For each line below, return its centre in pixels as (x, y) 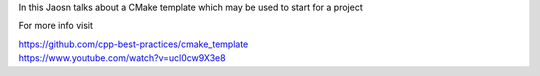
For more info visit (56, 26)
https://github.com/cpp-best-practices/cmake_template (133, 44)
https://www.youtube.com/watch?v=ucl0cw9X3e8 (122, 58)
